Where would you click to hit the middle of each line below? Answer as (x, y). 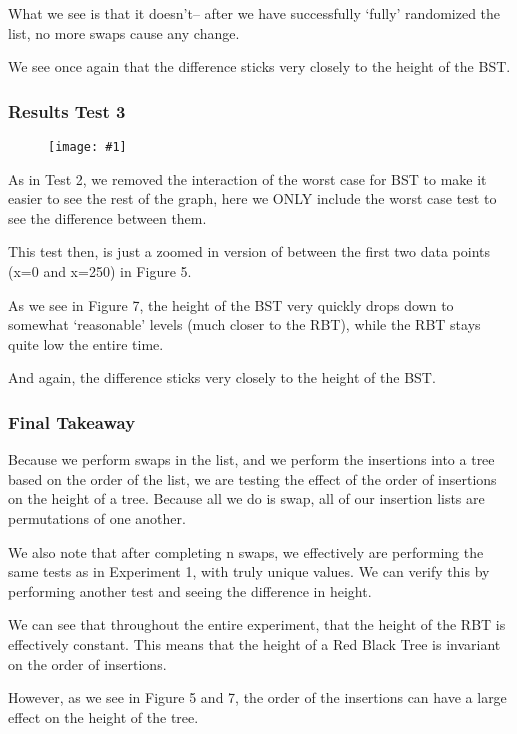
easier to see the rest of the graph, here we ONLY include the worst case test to (252, 198)
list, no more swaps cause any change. (124, 32)
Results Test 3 (67, 110)
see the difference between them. (107, 217)
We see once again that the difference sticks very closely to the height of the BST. (259, 66)
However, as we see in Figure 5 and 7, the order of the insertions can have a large (257, 697)
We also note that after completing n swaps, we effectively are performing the (246, 551)
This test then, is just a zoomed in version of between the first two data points (249, 251)
